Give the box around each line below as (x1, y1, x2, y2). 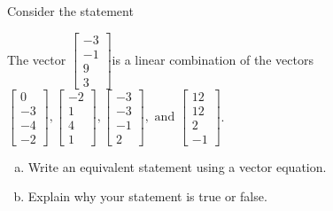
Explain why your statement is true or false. (27, 187, 267, 206)
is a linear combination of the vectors (112, 50, 314, 68)
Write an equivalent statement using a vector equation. (27, 157, 327, 176)
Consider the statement (7, 2, 134, 20)
